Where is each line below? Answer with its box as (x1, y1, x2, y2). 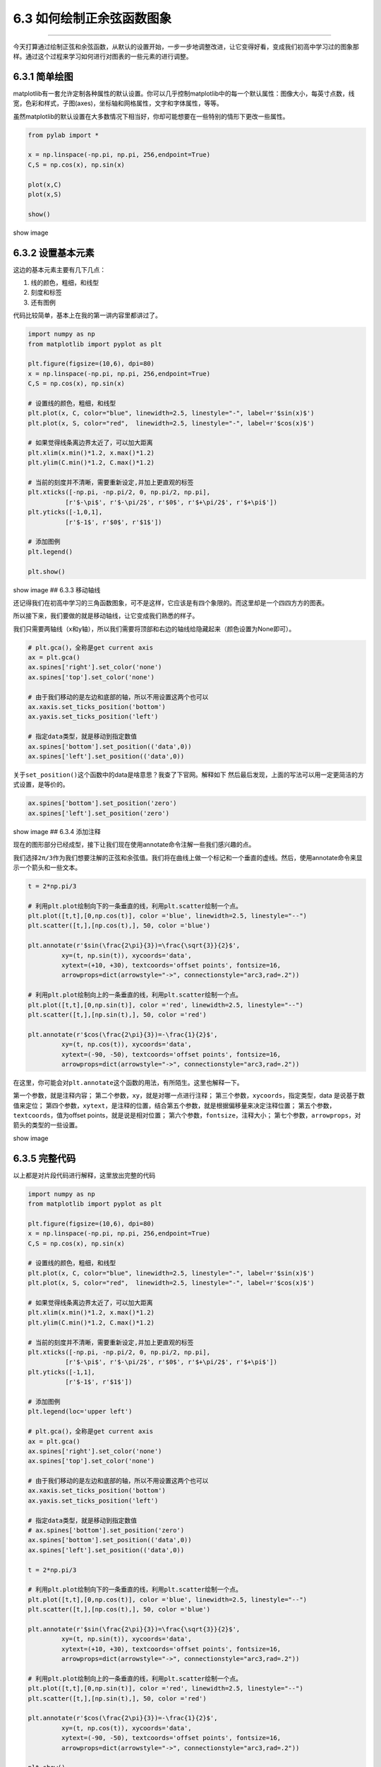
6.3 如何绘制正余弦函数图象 (13, 11, 172, 26)
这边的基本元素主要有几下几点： (13, 265, 106, 274)
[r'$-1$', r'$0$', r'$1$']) (64, 518, 162, 526)
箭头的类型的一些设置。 (13, 1121, 81, 1129)
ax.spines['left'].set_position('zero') (28, 809, 169, 817)
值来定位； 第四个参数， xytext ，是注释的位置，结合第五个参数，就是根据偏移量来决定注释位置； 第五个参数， (13, 1101, 336, 1110)
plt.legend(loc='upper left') (28, 1407, 133, 1416)
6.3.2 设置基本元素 (13, 247, 95, 259)
